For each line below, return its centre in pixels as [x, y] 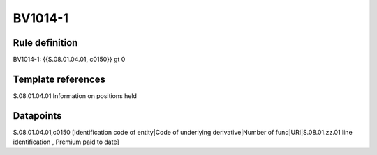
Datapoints [37, 116]
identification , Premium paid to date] [66, 142]
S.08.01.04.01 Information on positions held [75, 96]
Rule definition [45, 43]
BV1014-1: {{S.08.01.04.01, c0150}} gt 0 [69, 60]
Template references [59, 79]
